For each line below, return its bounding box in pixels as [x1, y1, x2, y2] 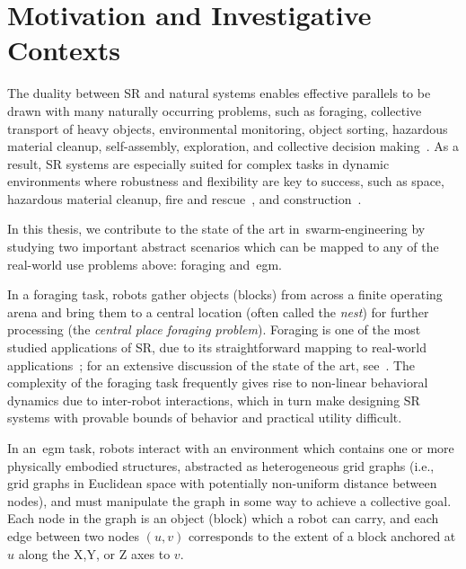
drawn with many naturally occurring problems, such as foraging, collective [7, 101, 422, 120]
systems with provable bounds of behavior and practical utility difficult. [7, 408, 402, 427]
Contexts [7, 31, 120, 68]
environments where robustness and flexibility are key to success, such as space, [7, 172, 444, 191]
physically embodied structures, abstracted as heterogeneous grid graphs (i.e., [7, 456, 435, 475]
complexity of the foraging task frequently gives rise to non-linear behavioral [7, 373, 428, 392]
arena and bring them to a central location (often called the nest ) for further [7, 302, 429, 321]
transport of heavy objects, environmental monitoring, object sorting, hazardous [7, 119, 448, 138]
